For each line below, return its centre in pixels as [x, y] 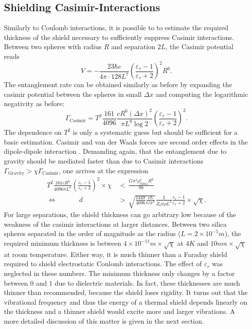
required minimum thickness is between [63, 243]
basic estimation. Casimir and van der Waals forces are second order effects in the [126, 141]
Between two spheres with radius [53, 46]
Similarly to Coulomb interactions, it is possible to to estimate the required [116, 27]
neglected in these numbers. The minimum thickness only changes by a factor [119, 273]
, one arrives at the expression [103, 170]
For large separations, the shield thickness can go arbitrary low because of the [120, 214]
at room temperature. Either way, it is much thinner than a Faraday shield [116, 254]
